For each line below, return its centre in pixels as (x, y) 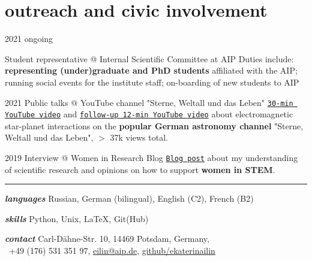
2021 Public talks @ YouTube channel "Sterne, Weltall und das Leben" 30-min (149, 102)
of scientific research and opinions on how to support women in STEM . (140, 169)
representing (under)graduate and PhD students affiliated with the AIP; (151, 70)
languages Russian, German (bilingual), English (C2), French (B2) (129, 198)
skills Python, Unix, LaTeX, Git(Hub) (77, 218)
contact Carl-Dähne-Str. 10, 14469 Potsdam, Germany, (107, 239)
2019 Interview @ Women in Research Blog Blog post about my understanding (151, 157)
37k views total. (139, 137)
